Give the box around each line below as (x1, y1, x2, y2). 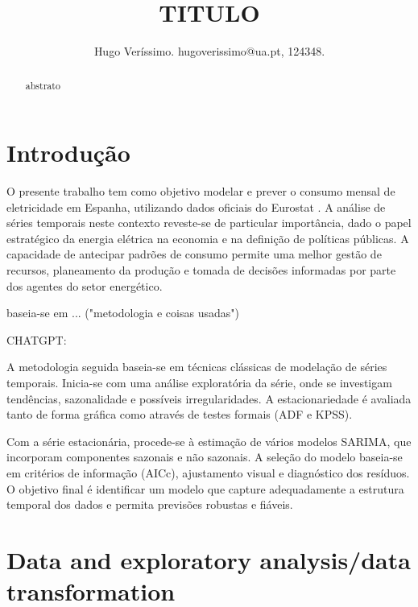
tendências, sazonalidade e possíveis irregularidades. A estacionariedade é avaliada (6, 390, 412, 407)
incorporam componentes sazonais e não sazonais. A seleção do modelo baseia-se (6, 448, 403, 465)
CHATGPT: (6, 331, 67, 348)
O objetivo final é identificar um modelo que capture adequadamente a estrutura (6, 480, 404, 497)
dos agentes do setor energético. (6, 277, 163, 294)
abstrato (25, 78, 60, 92)
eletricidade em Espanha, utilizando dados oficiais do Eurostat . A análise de (6, 198, 386, 215)
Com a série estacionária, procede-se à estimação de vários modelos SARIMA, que (6, 432, 412, 449)
